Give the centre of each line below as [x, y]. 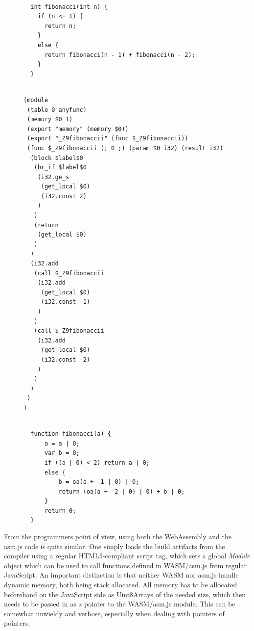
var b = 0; [62, 453]
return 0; [60, 511]
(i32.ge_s [53, 177]
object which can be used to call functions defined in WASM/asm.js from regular [125, 565]
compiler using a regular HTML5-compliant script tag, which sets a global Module [127, 556]
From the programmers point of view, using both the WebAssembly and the [118, 537]
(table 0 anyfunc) [57, 110]
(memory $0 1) [50, 119]
